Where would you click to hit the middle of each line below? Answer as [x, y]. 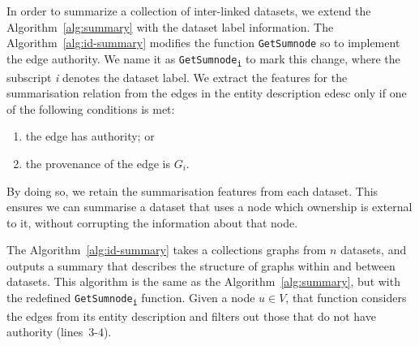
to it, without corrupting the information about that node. [152, 222]
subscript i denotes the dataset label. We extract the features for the [177, 77]
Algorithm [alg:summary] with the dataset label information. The [170, 26]
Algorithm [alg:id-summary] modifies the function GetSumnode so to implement [203, 43]
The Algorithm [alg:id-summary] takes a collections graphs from [167, 250]
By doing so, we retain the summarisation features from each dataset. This [192, 190]
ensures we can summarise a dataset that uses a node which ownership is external [209, 207]
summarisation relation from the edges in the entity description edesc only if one [207, 93]
